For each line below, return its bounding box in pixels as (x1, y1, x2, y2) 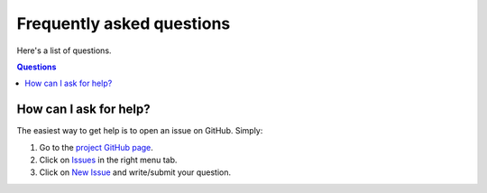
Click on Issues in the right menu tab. (39, 154, 178, 166)
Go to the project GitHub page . (39, 142, 153, 152)
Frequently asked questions (16, 14, 231, 33)
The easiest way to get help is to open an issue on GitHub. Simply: (16, 125, 263, 136)
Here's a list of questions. (16, 45, 112, 56)
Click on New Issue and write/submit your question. (39, 167, 232, 178)
